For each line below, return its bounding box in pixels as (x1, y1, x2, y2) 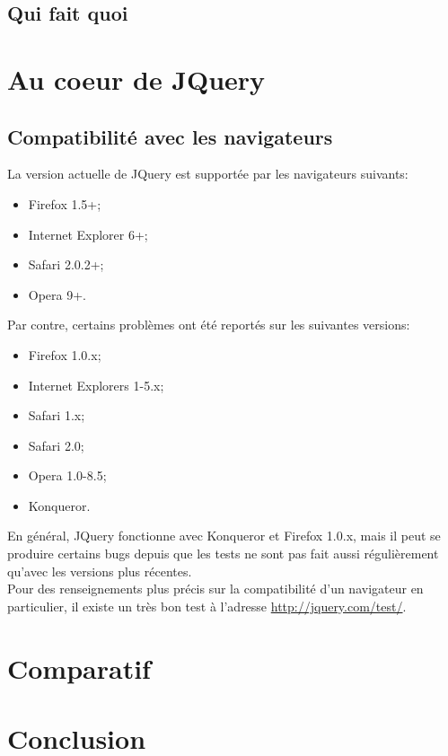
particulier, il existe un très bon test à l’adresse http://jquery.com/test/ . (7, 596, 407, 615)
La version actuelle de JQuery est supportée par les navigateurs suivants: (7, 164, 408, 183)
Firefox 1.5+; (28, 194, 101, 213)
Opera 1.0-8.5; (28, 466, 107, 485)
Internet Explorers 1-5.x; (28, 375, 164, 394)
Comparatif (7, 649, 151, 686)
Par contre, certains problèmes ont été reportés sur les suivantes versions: (7, 315, 410, 334)
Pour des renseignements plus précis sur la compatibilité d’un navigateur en (7, 579, 424, 598)
